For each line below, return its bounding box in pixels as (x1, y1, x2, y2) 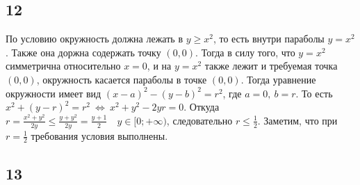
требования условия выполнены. (31, 128, 168, 143)
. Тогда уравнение (240, 72, 316, 86)
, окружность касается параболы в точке (36, 72, 207, 86)
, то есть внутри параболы (213, 31, 325, 46)
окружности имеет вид (6, 86, 101, 100)
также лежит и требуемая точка (204, 58, 338, 73)
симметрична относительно (6, 58, 121, 73)
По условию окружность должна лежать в (6, 31, 183, 46)
